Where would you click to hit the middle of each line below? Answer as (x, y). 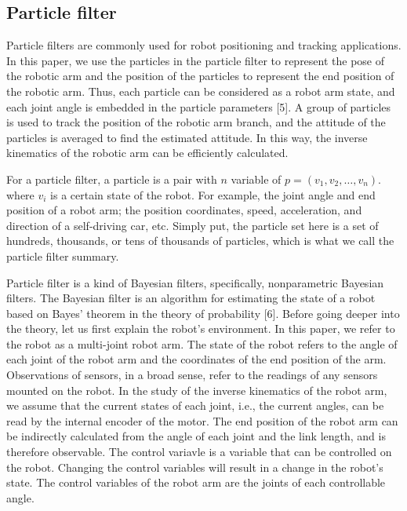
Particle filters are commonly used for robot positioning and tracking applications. (204, 45)
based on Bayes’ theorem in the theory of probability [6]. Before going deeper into (203, 313)
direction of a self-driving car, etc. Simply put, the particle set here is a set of (193, 225)
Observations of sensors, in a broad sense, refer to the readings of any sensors (192, 375)
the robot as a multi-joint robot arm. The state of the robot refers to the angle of (202, 343)
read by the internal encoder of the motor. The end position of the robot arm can (202, 420)
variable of (256, 179)
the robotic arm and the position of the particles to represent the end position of (200, 76)
